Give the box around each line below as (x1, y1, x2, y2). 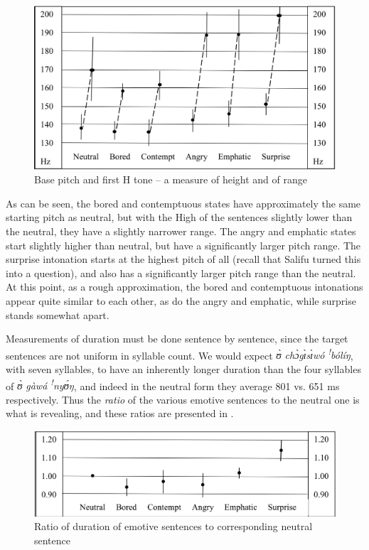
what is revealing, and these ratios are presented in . (6, 406, 234, 421)
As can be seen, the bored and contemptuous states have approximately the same (6, 195, 361, 210)
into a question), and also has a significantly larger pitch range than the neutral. (6, 265, 356, 280)
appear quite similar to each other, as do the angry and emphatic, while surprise (6, 293, 356, 308)
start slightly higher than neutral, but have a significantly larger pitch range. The (6, 237, 361, 252)
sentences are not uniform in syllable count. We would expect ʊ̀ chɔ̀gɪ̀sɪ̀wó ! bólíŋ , (6, 345, 353, 362)
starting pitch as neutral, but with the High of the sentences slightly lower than (6, 210, 353, 225)
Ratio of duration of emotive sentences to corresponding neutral (34, 519, 313, 534)
